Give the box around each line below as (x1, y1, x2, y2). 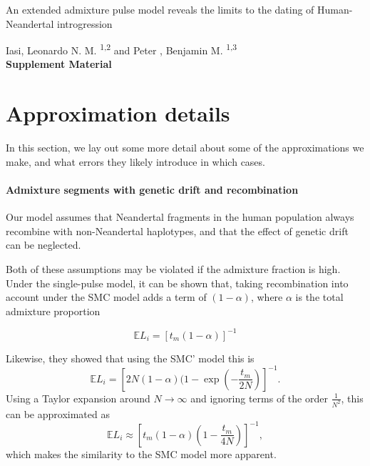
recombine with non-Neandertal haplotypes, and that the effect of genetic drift (6, 223, 349, 238)
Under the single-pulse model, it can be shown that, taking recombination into (6, 275, 349, 290)
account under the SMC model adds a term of (6, 289, 207, 304)
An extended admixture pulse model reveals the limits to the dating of (6, 2, 314, 16)
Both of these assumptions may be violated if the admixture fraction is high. (6, 261, 341, 276)
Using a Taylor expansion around (6, 390, 150, 405)
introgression (56, 16, 113, 31)
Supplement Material (6, 56, 112, 71)
